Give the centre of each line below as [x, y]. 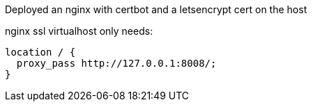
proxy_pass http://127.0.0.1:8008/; [116, 63]
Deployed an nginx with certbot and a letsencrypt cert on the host [156, 9]
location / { [40, 52]
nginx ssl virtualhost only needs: [79, 31]
